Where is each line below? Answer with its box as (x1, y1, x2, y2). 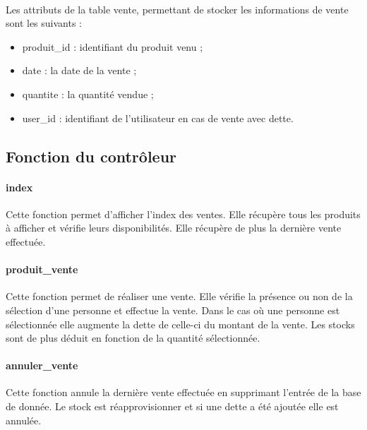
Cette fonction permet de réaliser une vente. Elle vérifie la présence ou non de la (6, 289, 353, 304)
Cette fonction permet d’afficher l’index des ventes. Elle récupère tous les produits (6, 206, 361, 221)
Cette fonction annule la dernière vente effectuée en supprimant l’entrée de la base (6, 385, 361, 400)
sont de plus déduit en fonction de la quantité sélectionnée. (6, 330, 260, 345)
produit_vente (6, 262, 78, 277)
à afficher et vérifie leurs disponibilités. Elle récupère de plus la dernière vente (6, 220, 342, 235)
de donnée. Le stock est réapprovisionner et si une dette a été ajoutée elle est (6, 399, 339, 414)
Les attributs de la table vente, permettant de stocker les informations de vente (6, 1, 349, 16)
